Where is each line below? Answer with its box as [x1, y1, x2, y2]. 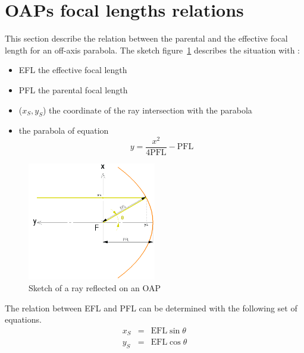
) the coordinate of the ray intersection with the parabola [42, 103, 252, 116]
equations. [5, 313, 42, 326]
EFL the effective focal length [18, 64, 127, 76]
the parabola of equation [18, 124, 109, 137]
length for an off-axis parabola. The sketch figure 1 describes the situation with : [5, 43, 300, 56]
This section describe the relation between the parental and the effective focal [5, 32, 288, 45]
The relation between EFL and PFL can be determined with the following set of [5, 301, 297, 314]
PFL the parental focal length [18, 83, 128, 96]
